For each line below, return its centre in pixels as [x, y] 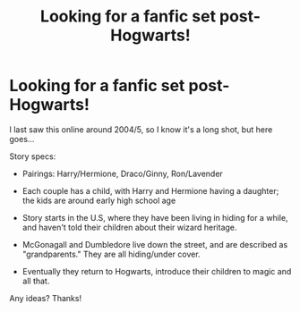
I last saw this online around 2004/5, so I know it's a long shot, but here [141, 129]
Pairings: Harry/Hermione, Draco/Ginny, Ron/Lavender [123, 173]
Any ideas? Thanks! [46, 298]
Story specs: [33, 156]
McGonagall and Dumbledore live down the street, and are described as [155, 244]
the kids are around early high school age [99, 200]
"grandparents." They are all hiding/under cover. [111, 254]
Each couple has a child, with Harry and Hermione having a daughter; [150, 190]
